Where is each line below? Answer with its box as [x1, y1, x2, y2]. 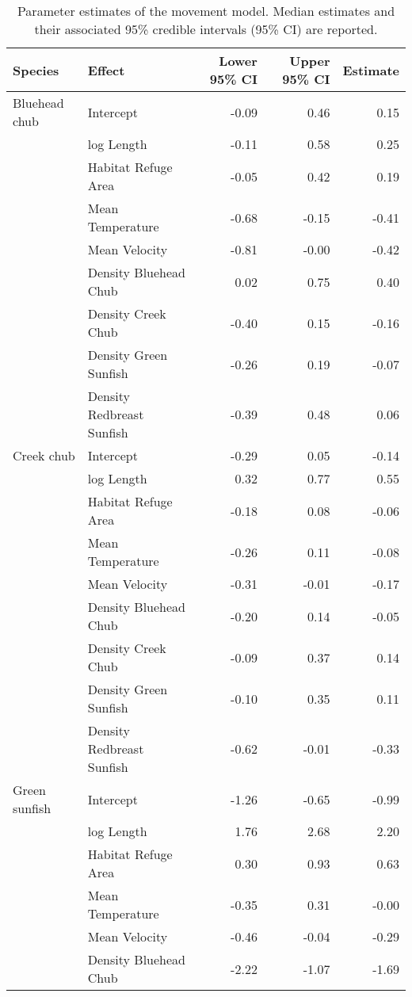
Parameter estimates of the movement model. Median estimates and [17, 2, 395, 20]
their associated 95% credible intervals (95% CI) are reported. [34, 20, 378, 38]
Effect [87, 60, 125, 79]
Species [13, 60, 59, 79]
